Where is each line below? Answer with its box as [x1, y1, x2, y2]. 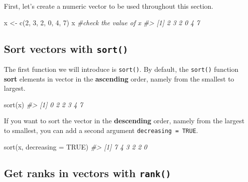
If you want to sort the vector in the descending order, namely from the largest [4, 116, 245, 126]
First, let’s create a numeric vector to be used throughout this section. [4, 1, 213, 11]
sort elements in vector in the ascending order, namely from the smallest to [4, 73, 234, 83]
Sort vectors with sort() [4, 41, 128, 56]
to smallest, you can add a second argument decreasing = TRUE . [4, 125, 198, 135]
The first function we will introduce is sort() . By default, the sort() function [4, 64, 239, 74]
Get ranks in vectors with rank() [4, 165, 171, 180]
